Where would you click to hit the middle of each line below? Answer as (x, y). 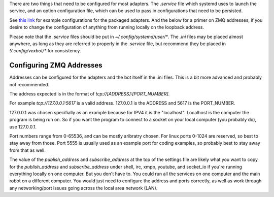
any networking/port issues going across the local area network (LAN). (83, 188)
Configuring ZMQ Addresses (56, 65)
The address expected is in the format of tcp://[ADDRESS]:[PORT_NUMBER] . (90, 94)
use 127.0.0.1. (23, 126)
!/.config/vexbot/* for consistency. (45, 51)
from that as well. (27, 150)
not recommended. (29, 84)
